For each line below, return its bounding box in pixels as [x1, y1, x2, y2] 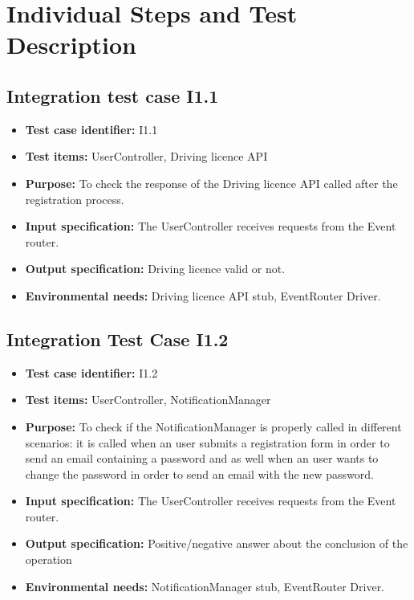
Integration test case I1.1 [6, 83, 219, 108]
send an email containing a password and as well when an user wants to [25, 450, 379, 467]
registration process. [25, 190, 124, 207]
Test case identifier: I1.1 [25, 120, 158, 137]
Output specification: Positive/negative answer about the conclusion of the [25, 535, 408, 552]
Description [6, 28, 137, 61]
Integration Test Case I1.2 [6, 326, 229, 351]
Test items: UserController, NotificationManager [25, 391, 271, 408]
